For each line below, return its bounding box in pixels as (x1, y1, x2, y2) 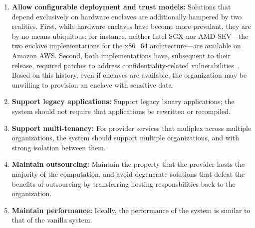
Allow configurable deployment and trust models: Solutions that (11, 1, 231, 11)
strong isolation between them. (11, 142, 106, 152)
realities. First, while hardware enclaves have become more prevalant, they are (11, 21, 251, 31)
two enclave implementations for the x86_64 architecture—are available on (11, 40, 241, 51)
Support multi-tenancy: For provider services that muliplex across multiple (11, 122, 252, 133)
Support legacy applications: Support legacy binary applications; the (11, 96, 235, 107)
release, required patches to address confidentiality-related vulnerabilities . (11, 60, 240, 70)
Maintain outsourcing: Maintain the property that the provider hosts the (11, 159, 245, 169)
